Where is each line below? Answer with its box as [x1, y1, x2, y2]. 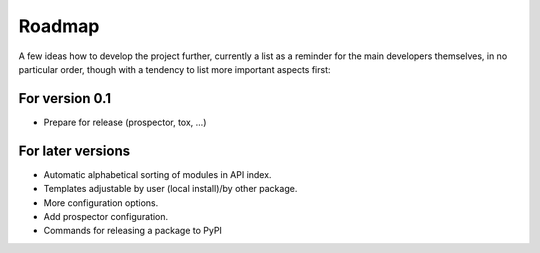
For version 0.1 [18, 90, 112, 107]
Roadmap [18, 15, 100, 37]
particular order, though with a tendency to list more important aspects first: [18, 63, 331, 75]
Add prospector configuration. [43, 210, 169, 222]
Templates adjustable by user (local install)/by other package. [43, 183, 298, 195]
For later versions [18, 142, 130, 159]
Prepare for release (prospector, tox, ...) [43, 116, 207, 128]
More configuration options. [43, 196, 159, 209]
